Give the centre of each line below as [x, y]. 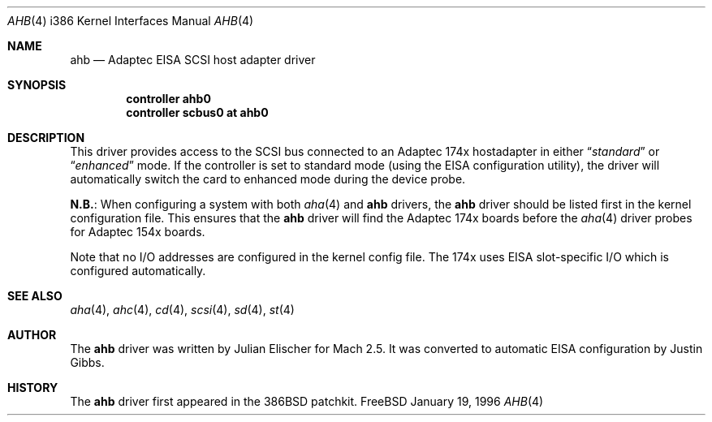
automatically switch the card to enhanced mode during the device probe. [268, 179]
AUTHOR [32, 335]
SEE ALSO [35, 296]
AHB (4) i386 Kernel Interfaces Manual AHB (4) [131, 21]
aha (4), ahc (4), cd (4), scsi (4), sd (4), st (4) [182, 310]
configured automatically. [138, 271]
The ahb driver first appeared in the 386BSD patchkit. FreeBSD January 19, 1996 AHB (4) [307, 401]
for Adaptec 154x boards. [138, 232]
